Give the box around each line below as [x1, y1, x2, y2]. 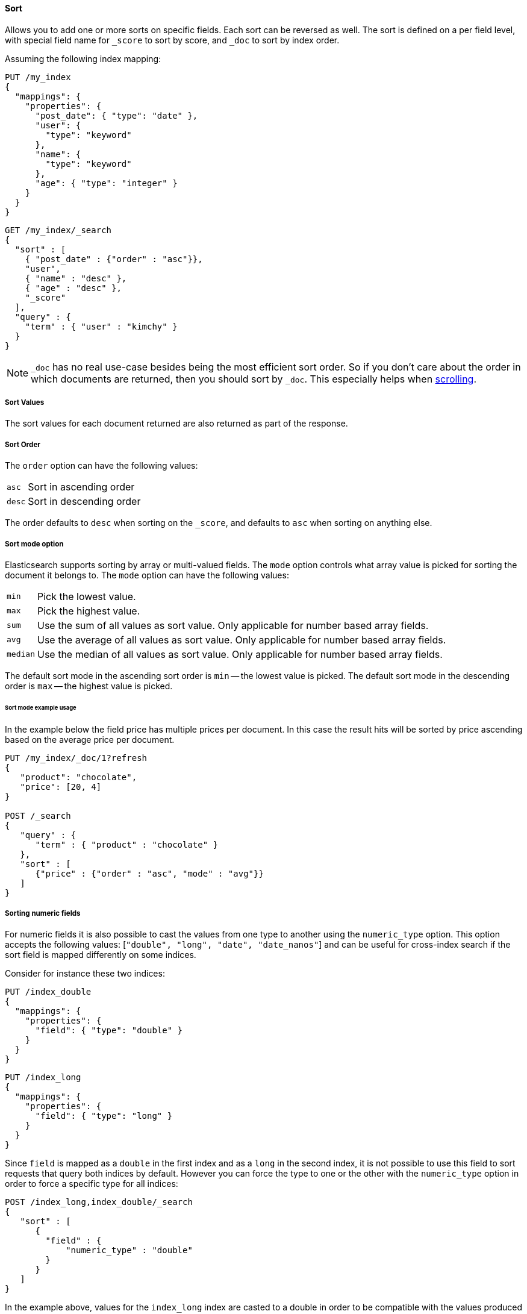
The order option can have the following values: [5, 460, 198, 471]
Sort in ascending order [28, 481, 135, 493]
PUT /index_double [5, 987, 92, 997]
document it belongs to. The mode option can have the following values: [5, 569, 289, 580]
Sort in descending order [28, 495, 141, 508]
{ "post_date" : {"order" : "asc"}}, [25, 254, 203, 264]
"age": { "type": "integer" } [35, 178, 178, 188]
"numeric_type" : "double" [66, 1245, 193, 1256]
